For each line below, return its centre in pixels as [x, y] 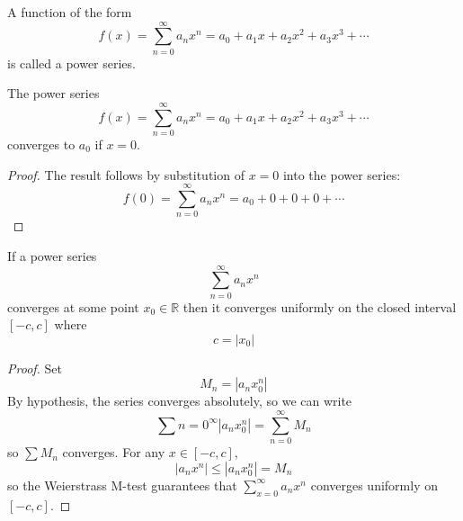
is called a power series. [71, 63]
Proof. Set [35, 368]
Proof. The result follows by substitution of [126, 174]
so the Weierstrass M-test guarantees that [122, 485]
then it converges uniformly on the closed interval [320, 306]
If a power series [52, 255]
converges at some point [73, 306]
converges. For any [114, 452]
